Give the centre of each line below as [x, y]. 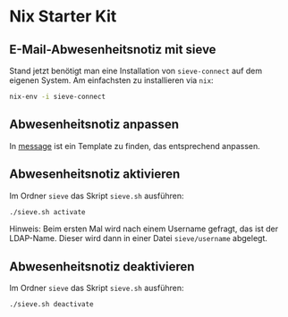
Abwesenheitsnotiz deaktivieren [102, 267]
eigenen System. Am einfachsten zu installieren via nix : [111, 80]
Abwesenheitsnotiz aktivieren [95, 175]
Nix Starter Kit [63, 17]
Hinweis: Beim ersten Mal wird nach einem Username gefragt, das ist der [144, 229]
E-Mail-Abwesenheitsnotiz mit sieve [113, 50]
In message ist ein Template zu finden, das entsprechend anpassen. [135, 146]
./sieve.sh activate [48, 212]
